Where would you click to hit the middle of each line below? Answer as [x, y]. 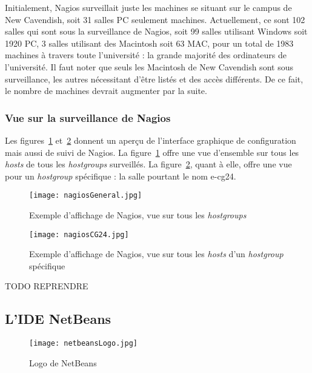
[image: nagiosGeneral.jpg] [86, 196]
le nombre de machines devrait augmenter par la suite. [106, 91]
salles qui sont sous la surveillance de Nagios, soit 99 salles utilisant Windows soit [156, 31]
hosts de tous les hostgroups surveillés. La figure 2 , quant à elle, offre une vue [148, 164]
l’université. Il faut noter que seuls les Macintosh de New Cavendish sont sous [149, 66]
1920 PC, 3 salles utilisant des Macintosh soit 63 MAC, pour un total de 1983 [149, 43]
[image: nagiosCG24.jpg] [79, 234]
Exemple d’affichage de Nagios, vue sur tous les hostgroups [138, 215]
